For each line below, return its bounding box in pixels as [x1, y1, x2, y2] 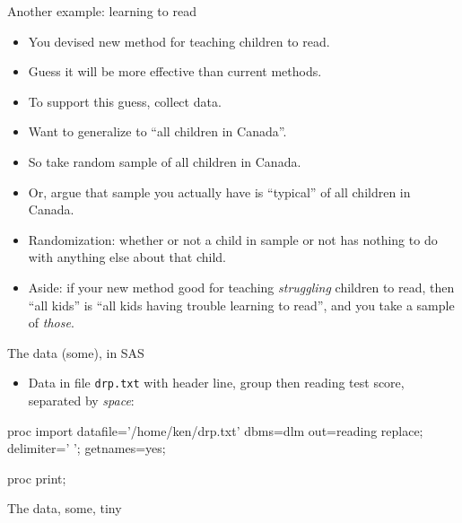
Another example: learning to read [7, 2, 196, 20]
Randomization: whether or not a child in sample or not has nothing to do [28, 230, 438, 248]
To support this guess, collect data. [28, 92, 222, 110]
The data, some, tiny [7, 499, 122, 518]
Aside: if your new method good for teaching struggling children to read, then [28, 277, 455, 296]
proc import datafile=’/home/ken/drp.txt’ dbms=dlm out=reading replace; [7, 421, 423, 440]
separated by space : [28, 390, 135, 409]
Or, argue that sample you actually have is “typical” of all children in [28, 182, 411, 201]
